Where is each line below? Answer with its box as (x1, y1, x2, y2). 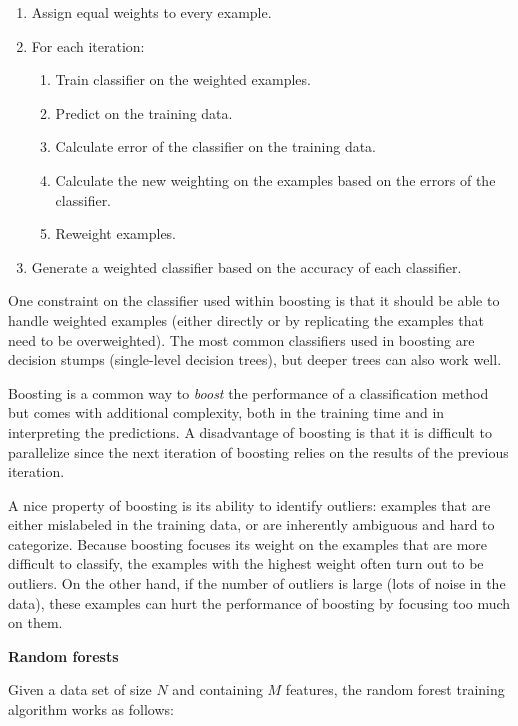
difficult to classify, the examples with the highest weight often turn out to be (8, 553, 484, 574)
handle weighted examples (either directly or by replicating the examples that (8, 309, 484, 330)
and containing (172, 679, 263, 700)
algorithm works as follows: (8, 699, 174, 720)
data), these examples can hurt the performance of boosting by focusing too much (8, 592, 511, 613)
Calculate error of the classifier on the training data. (55, 136, 377, 157)
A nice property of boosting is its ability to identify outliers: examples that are (8, 494, 491, 515)
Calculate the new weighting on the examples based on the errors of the (55, 169, 496, 190)
